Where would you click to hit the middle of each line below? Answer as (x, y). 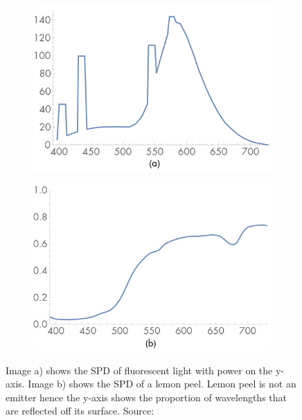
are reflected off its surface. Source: (80, 411)
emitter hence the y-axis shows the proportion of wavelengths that (146, 397)
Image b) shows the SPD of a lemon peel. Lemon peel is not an (162, 384)
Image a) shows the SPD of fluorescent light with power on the (139, 370)
